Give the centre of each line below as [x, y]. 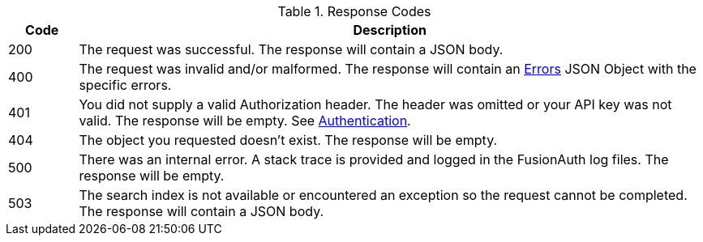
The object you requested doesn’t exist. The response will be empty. [288, 140]
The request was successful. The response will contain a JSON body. [291, 49]
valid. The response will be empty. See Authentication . [245, 121]
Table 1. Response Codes [354, 11]
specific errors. [125, 85]
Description [390, 30]
